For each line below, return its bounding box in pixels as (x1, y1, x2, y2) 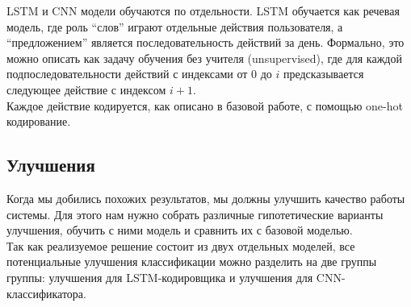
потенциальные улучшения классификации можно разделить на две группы (6, 253, 377, 270)
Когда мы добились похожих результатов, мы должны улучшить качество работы (6, 189, 405, 206)
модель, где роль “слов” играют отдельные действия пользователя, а (6, 18, 343, 35)
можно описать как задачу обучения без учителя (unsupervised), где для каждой (6, 49, 402, 66)
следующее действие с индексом (6, 81, 166, 97)
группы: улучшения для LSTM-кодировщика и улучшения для (6, 268, 313, 285)
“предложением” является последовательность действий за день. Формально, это (6, 34, 405, 51)
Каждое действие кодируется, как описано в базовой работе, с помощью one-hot (6, 97, 403, 114)
